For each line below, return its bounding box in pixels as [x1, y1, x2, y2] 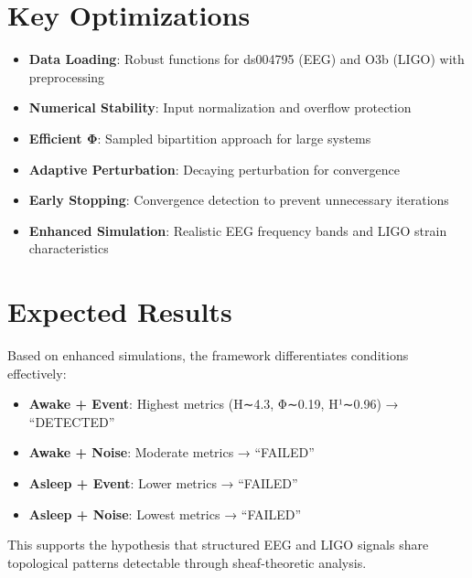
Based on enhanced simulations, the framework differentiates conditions [7, 346, 409, 364]
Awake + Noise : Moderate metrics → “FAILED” [28, 443, 315, 462]
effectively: [7, 363, 67, 382]
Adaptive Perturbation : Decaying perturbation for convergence [28, 159, 401, 178]
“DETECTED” [28, 412, 115, 431]
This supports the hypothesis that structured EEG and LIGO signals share [7, 535, 429, 554]
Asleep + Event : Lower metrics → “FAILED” [28, 473, 298, 492]
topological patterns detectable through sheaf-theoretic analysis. [7, 552, 367, 572]
